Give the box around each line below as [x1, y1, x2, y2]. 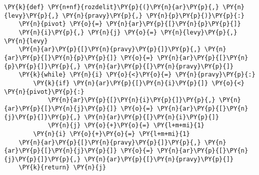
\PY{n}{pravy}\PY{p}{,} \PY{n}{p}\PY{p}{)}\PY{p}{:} [62, 12, 245, 19]
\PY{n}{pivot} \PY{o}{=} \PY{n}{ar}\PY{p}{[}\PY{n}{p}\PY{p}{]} [18, 20, 241, 28]
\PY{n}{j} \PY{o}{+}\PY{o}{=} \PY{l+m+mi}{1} [47, 122, 205, 129]
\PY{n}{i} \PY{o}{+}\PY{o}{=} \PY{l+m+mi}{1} [33, 130, 190, 137]
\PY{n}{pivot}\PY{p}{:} [4, 88, 84, 95]
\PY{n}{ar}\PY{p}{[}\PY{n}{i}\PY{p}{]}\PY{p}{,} [47, 96, 216, 104]
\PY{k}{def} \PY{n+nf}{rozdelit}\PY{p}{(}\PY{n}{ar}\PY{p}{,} [4, 4, 219, 11]
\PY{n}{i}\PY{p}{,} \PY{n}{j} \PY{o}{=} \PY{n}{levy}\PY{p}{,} [18, 28, 238, 36]
